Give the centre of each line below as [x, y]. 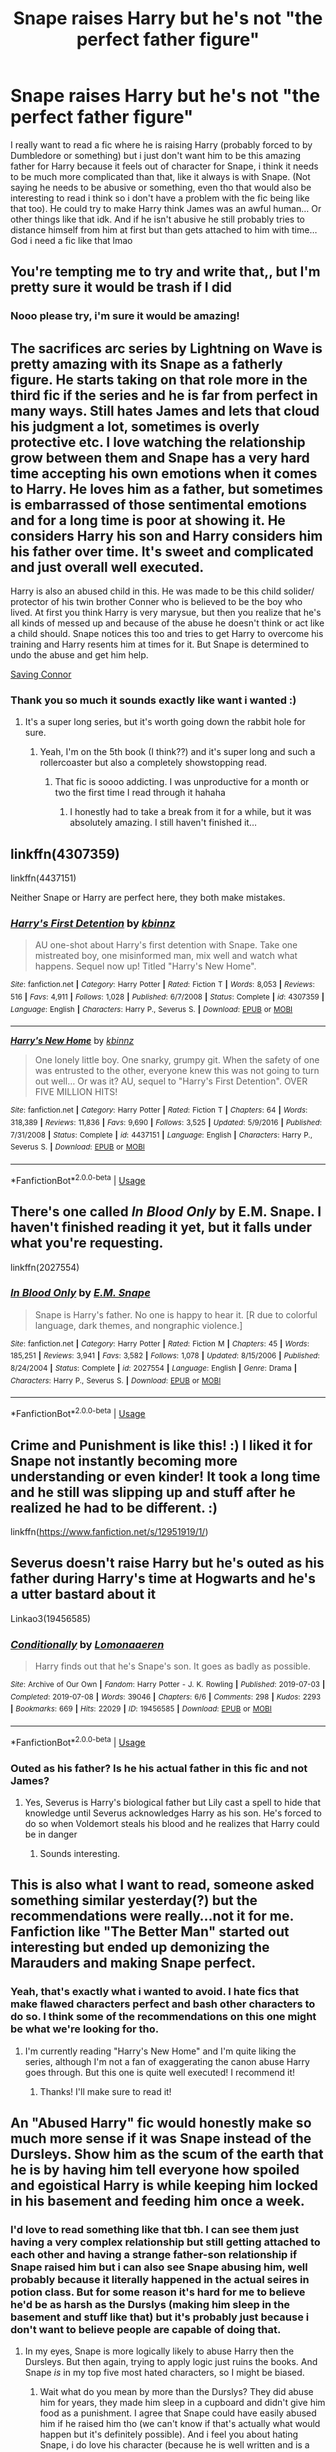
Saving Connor [41, 674]
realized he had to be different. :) [114, 1507]
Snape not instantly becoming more [124, 1460]
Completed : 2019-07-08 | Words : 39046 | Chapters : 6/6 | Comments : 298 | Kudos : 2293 [166, 1697]
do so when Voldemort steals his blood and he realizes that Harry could [172, 1823]
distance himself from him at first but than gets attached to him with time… [164, 229]
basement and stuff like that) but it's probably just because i [160, 2317]
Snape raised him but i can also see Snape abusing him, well [159, 2267]
